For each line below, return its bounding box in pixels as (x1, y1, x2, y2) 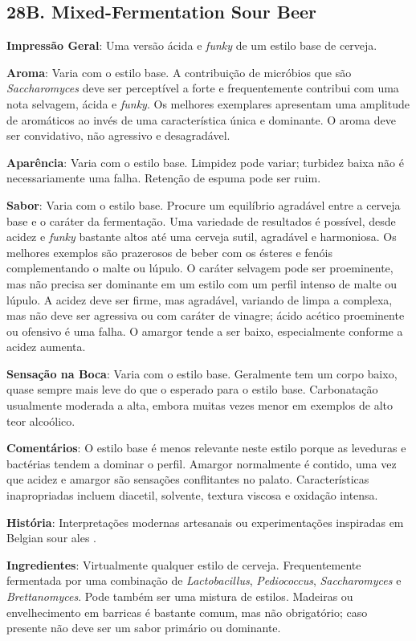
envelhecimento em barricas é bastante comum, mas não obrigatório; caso (6, 603, 368, 620)
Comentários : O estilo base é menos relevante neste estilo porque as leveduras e (6, 439, 406, 456)
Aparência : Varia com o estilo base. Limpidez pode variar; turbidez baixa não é (6, 153, 404, 170)
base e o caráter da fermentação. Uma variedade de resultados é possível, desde (6, 212, 396, 229)
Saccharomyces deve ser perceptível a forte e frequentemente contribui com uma (6, 80, 399, 96)
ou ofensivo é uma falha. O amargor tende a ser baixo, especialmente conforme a (6, 322, 403, 339)
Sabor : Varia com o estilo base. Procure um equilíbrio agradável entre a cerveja (6, 196, 401, 213)
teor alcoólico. (6, 412, 75, 429)
